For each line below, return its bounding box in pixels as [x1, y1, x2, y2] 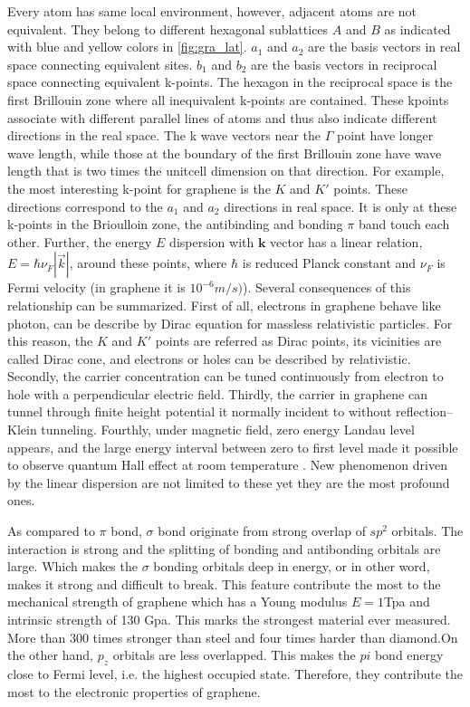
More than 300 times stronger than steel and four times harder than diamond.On [7, 627, 458, 646]
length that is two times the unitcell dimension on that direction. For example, [7, 161, 445, 180]
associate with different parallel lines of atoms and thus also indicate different [7, 108, 437, 127]
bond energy [374, 645, 444, 664]
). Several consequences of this [243, 278, 411, 297]
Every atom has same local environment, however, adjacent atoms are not [7, 2, 417, 20]
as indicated [384, 19, 451, 38]
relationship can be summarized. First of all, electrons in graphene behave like [7, 295, 441, 314]
